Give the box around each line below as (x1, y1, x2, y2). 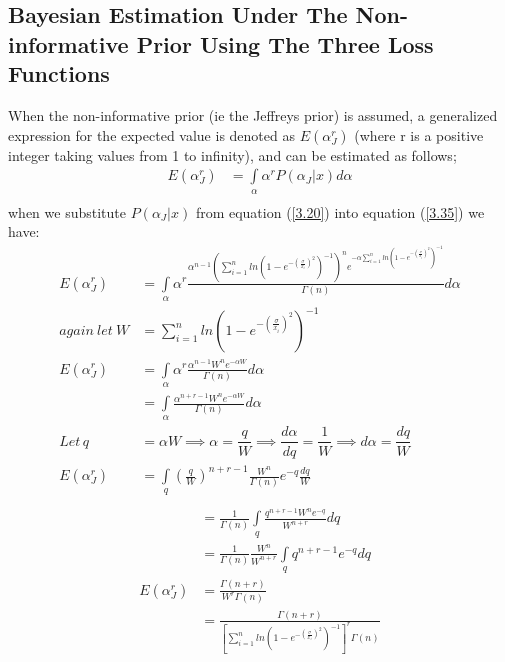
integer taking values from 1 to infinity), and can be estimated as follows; (8, 144, 457, 165)
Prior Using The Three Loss (136, 28, 434, 59)
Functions (8, 58, 110, 89)
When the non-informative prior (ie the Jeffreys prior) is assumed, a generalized (8, 104, 498, 125)
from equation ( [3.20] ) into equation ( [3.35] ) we (195, 201, 485, 222)
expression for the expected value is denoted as (8, 124, 295, 145)
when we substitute (8, 201, 126, 222)
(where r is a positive (354, 124, 484, 145)
